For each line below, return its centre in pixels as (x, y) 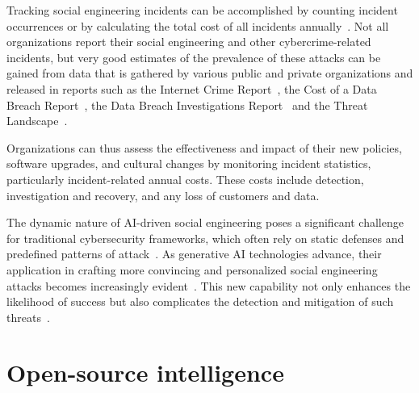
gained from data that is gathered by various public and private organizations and (210, 73)
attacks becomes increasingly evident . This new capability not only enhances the (209, 285)
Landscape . (37, 121)
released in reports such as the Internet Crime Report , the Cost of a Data (192, 88)
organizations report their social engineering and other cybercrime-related (189, 42)
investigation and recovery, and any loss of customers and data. (163, 195)
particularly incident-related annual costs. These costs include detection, (185, 179)
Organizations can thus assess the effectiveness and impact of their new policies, (204, 147)
